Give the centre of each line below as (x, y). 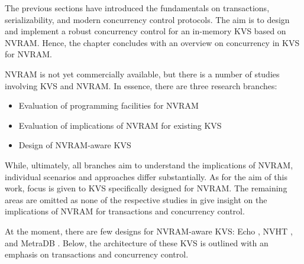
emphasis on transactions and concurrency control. (97, 254)
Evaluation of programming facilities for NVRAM (109, 105)
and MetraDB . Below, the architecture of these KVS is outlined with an (137, 242)
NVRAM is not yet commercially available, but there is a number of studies (142, 74)
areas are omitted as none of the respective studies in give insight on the (136, 199)
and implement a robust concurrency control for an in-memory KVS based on (145, 31)
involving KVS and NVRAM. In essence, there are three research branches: (141, 85)
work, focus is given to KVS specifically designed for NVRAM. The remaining (146, 188)
